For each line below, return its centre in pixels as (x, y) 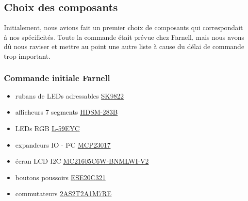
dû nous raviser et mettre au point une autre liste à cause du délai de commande (124, 46)
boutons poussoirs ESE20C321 (60, 177)
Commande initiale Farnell (57, 77)
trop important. (27, 56)
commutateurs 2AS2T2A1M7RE (63, 193)
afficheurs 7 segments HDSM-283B (66, 112)
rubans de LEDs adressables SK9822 (69, 95)
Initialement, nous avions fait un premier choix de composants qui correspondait (124, 27)
